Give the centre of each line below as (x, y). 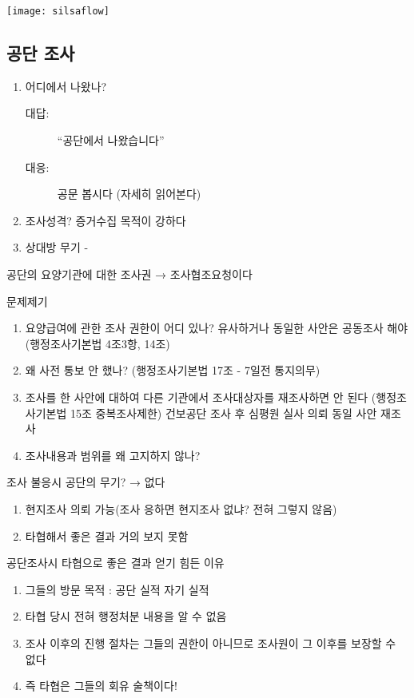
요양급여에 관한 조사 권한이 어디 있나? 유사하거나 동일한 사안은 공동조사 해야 (217, 328)
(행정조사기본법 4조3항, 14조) (98, 343)
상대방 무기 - (57, 247)
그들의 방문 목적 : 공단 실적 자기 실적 (117, 589)
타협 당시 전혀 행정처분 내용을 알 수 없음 (126, 616)
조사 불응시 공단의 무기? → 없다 (86, 482)
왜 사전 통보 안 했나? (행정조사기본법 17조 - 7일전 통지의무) (173, 370)
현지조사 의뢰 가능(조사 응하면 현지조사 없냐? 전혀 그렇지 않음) (181, 508)
